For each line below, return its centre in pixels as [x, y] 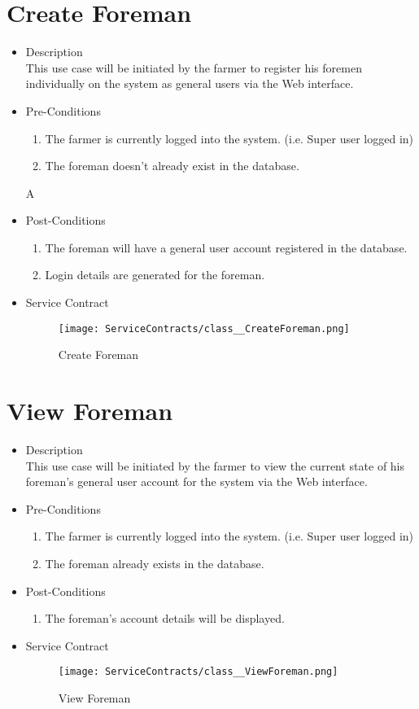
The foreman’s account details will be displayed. [165, 618]
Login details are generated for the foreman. [155, 275]
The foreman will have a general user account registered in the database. [226, 247]
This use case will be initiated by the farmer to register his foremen [194, 67]
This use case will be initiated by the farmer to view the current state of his [215, 465]
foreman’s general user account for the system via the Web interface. [196, 481]
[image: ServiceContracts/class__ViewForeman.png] [198, 672]
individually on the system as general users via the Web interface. [190, 83]
